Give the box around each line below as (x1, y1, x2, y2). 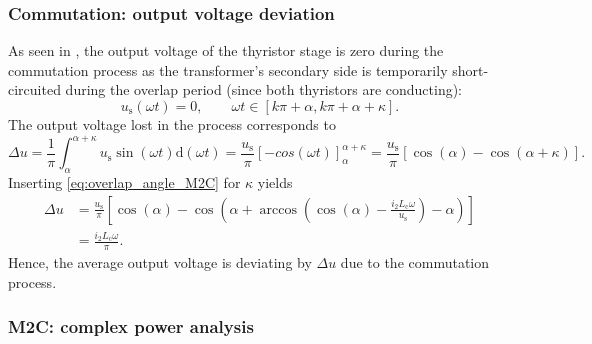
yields (257, 171, 293, 192)
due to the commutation (340, 252, 490, 273)
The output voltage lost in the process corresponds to (8, 114, 336, 134)
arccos (259, 202, 298, 217)
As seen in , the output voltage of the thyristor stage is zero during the (8, 40, 444, 61)
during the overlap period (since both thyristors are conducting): (65, 79, 463, 100)
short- (452, 59, 489, 80)
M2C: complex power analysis (8, 314, 254, 339)
